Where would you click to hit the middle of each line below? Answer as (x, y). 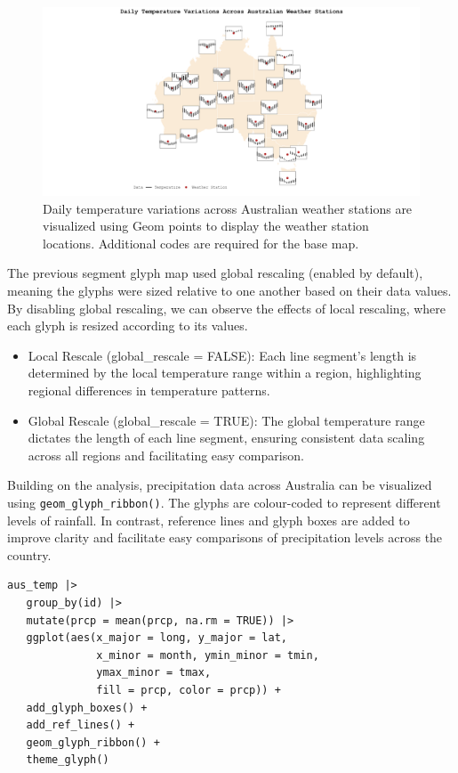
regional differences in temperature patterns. (149, 390)
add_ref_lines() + (80, 725)
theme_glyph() (68, 760)
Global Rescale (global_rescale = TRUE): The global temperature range (226, 420)
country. (29, 554)
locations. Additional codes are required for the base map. (201, 243)
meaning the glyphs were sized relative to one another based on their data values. (229, 290)
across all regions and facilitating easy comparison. (166, 455)
